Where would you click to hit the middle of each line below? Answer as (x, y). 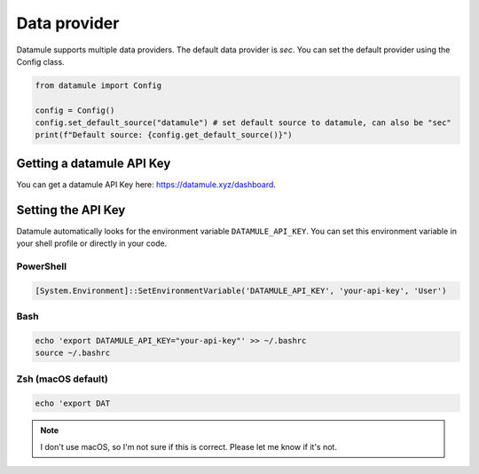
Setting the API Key (71, 210)
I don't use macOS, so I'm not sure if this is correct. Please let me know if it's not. (188, 446)
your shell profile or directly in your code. (92, 243)
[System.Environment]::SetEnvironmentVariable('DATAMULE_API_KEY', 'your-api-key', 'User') (241, 290)
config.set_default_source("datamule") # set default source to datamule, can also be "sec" (243, 123)
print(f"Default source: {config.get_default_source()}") (164, 135)
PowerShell (41, 266)
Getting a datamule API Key (94, 163)
